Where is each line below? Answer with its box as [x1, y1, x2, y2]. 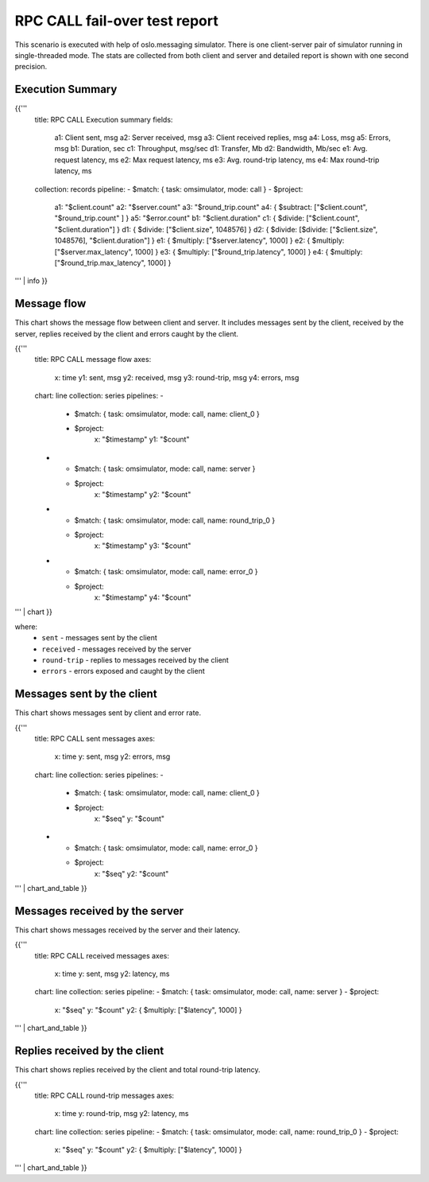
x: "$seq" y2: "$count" [94, 869, 169, 878]
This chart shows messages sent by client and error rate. [14, 708, 202, 717]
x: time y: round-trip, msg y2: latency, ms [54, 1109, 189, 1118]
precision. [14, 62, 48, 72]
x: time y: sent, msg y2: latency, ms [54, 969, 170, 978]
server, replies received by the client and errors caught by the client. [14, 329, 238, 338]
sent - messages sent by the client [41, 633, 158, 643]
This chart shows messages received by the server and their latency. [14, 925, 241, 935]
